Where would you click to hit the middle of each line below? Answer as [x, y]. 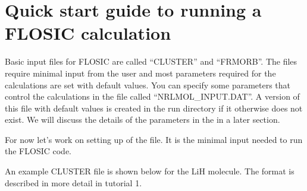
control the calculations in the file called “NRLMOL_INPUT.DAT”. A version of [152, 96]
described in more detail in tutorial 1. [73, 182]
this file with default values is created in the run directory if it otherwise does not [154, 108]
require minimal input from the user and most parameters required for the [140, 73]
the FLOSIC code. [38, 151]
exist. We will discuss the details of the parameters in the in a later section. [142, 120]
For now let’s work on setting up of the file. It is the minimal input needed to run [154, 139]
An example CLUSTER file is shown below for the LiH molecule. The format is [150, 171]
